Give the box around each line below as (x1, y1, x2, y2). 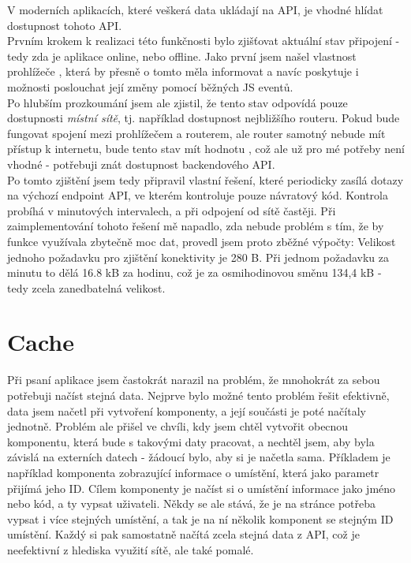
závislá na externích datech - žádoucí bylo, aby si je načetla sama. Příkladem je (7, 449, 390, 465)
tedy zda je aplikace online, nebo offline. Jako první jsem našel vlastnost (7, 47, 357, 64)
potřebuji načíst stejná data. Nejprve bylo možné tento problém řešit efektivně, (7, 387, 390, 403)
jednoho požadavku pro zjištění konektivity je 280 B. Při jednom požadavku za (7, 248, 389, 265)
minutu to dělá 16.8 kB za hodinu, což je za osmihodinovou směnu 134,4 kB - (7, 264, 382, 281)
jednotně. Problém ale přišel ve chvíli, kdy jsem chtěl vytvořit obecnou (7, 418, 349, 434)
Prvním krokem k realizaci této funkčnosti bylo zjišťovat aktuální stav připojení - (7, 32, 400, 49)
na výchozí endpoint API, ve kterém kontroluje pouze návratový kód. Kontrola (7, 187, 388, 203)
